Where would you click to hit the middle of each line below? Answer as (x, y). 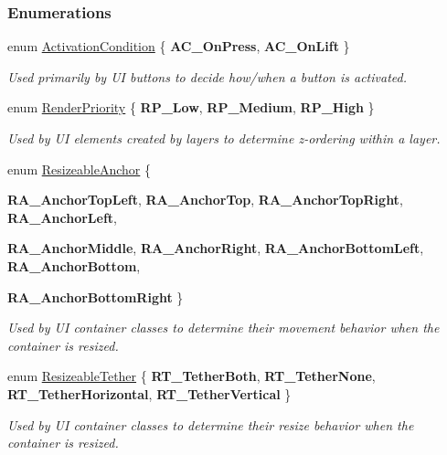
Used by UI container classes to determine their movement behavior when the (223, 328)
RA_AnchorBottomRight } (96, 296)
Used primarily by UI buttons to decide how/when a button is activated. (207, 76)
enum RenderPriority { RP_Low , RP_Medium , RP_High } (191, 107)
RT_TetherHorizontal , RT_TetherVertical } (149, 393)
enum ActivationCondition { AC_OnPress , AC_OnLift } (179, 46)
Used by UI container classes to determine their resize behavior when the (211, 424)
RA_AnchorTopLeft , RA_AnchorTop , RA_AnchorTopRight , (205, 200)
